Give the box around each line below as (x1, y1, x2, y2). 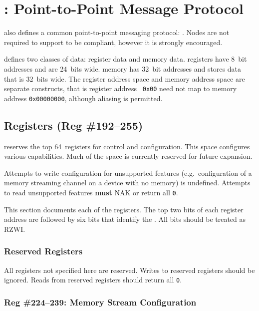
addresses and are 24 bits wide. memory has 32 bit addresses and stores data (4, 63, 241, 74)
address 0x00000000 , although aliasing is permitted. (4, 93, 163, 103)
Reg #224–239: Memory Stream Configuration (4, 295, 197, 308)
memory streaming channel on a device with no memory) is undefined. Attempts (4, 177, 251, 188)
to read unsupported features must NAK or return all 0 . (4, 187, 178, 197)
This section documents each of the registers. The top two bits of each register (4, 204, 244, 214)
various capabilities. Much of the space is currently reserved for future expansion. (4, 151, 253, 161)
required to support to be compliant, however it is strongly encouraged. (4, 37, 223, 47)
